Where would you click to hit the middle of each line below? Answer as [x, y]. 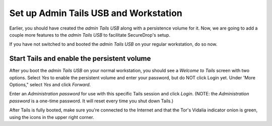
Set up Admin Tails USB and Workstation [96, 13]
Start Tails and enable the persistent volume [80, 58]
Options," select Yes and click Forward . [50, 85]
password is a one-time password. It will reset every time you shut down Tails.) [91, 101]
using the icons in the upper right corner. [52, 117]
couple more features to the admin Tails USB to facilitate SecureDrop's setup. [90, 35]
